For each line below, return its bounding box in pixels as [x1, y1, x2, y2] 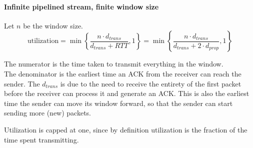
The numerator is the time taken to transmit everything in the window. [4, 58, 223, 69]
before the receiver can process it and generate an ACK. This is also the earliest [4, 88, 249, 98]
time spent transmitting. [4, 134, 79, 144]
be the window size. [23, 20, 83, 30]
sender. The [4, 78, 40, 88]
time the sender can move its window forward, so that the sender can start [4, 97, 233, 108]
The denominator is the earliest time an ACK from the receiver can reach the [4, 68, 241, 78]
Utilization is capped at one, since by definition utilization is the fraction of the [4, 124, 247, 134]
